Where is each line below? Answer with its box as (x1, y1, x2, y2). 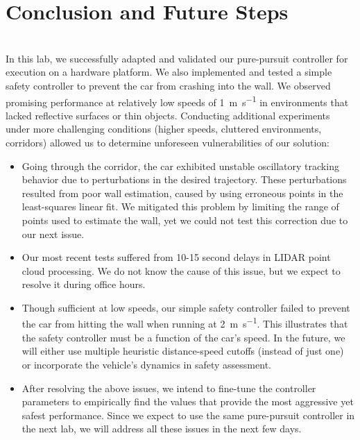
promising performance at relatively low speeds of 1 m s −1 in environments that (6, 92, 349, 109)
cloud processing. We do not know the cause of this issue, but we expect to (22, 263, 341, 278)
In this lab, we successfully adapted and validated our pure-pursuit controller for (6, 51, 348, 65)
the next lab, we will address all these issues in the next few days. (22, 421, 302, 436)
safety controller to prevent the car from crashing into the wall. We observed (6, 78, 331, 92)
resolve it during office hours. (22, 277, 146, 291)
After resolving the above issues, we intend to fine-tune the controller (22, 380, 316, 395)
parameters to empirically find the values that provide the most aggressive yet (22, 394, 354, 409)
